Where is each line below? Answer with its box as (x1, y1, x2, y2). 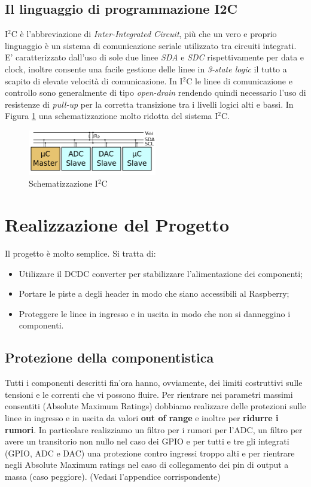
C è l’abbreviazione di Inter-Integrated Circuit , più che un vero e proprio (11, 28, 277, 40)
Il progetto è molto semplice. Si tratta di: (5, 247, 156, 260)
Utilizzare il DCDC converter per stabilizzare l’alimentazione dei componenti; (19, 267, 303, 279)
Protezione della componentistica (5, 348, 214, 367)
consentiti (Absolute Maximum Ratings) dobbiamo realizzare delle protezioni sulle (5, 400, 306, 412)
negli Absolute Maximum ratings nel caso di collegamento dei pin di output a (5, 458, 289, 471)
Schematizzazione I (29, 177, 98, 190)
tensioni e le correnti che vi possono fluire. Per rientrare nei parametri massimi (5, 388, 293, 400)
